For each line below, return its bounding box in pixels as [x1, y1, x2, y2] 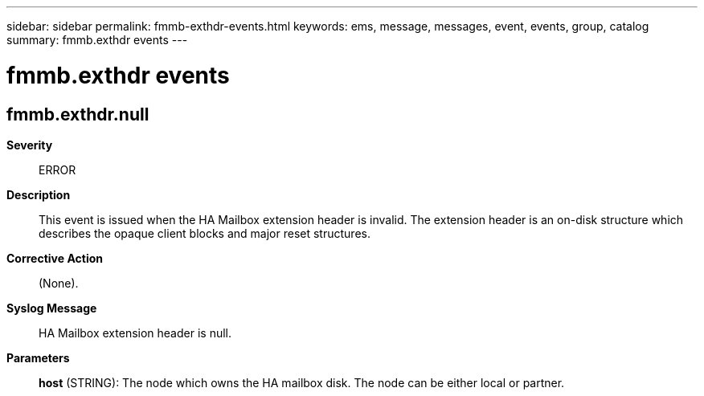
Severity [6, 137, 53, 152]
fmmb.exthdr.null [6, 104, 149, 125]
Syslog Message [6, 300, 97, 315]
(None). [39, 276, 79, 290]
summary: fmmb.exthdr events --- [6, 33, 188, 47]
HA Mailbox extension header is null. [39, 325, 232, 340]
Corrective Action [6, 251, 103, 265]
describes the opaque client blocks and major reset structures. [39, 226, 370, 240]
